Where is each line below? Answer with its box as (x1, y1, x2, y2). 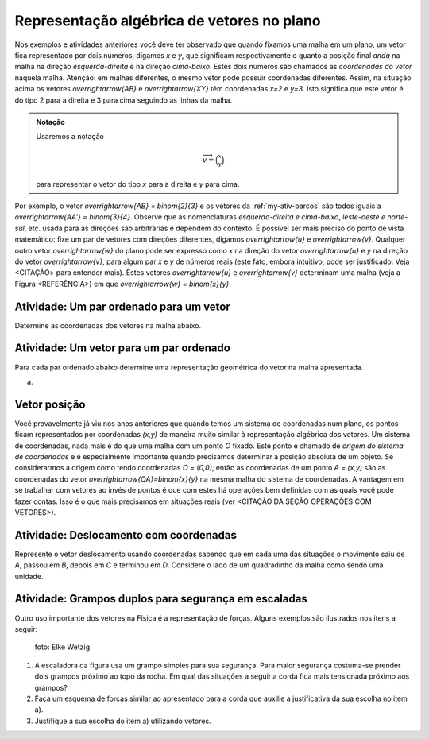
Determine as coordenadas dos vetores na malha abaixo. (14, 320, 202, 330)
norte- (387, 212, 408, 222)
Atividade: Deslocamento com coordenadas (14, 528, 238, 542)
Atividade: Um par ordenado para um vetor (14, 300, 230, 313)
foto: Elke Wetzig (34, 642, 91, 652)
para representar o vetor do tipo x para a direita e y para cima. (36, 179, 240, 188)
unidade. (14, 571, 44, 581)
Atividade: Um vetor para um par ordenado (14, 342, 230, 355)
